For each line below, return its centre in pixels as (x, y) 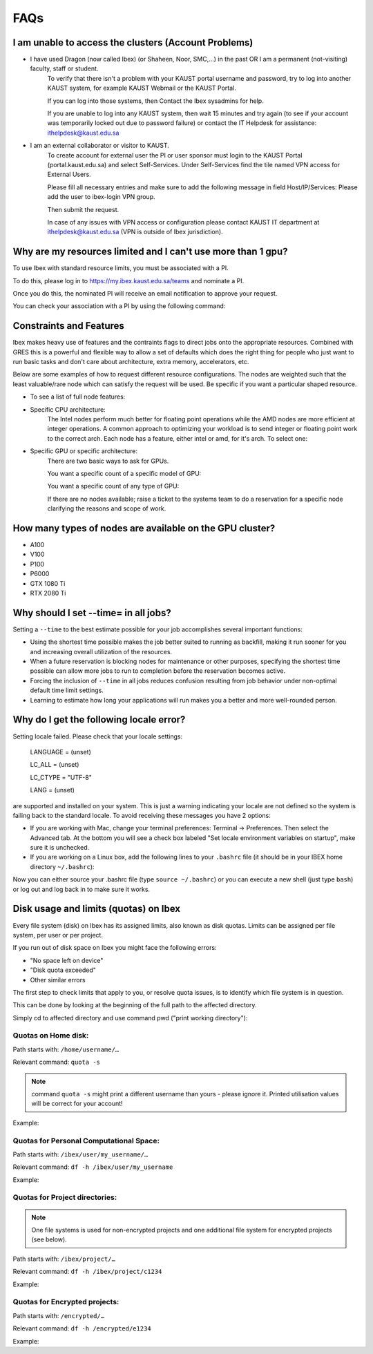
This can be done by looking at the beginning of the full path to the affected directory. (135, 1005)
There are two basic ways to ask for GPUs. (108, 461)
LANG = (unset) (52, 790)
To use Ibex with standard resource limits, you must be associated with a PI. (121, 268)
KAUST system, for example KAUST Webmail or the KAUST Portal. (142, 88)
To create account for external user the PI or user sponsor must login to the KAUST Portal (175, 155)
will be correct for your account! (77, 1104)
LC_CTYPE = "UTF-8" (61, 777)
